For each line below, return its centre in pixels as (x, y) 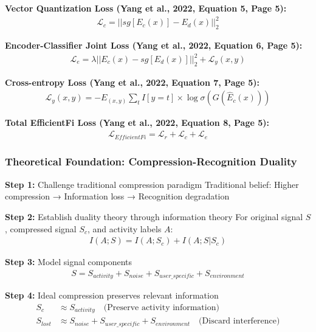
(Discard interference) (239, 321)
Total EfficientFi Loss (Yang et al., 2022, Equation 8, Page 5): (137, 123)
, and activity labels (125, 228)
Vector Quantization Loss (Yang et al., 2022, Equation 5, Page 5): (146, 8)
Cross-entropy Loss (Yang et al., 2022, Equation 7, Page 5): (132, 82)
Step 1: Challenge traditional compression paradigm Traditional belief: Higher (152, 184)
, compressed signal (41, 228)
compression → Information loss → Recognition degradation (117, 196)
